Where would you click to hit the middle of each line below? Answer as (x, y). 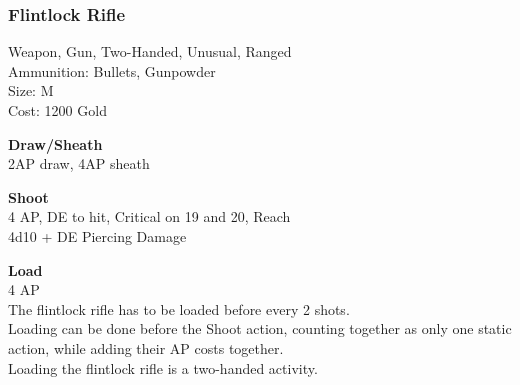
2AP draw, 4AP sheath (79, 163)
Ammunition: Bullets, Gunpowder (112, 70)
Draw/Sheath (55, 143)
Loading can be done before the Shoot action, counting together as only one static (260, 328)
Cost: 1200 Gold (57, 110)
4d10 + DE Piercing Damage (97, 235)
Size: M (31, 90)
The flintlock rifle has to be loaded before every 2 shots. (179, 308)
